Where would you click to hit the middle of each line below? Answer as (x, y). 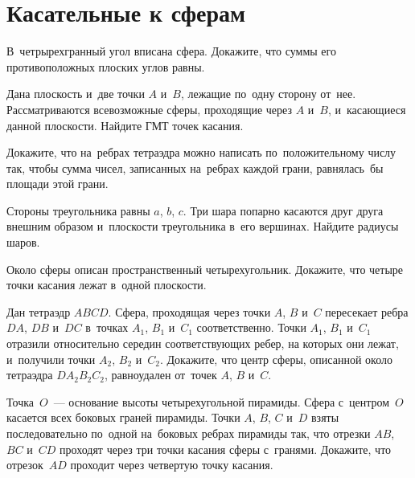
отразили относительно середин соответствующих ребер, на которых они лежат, (203, 343)
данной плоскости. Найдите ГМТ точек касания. (125, 125)
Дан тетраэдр (39, 311)
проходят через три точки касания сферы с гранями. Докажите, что (226, 449)
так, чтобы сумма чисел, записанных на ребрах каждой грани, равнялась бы (195, 168)
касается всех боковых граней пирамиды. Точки (123, 417)
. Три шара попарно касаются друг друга (283, 210)
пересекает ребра (367, 311)
